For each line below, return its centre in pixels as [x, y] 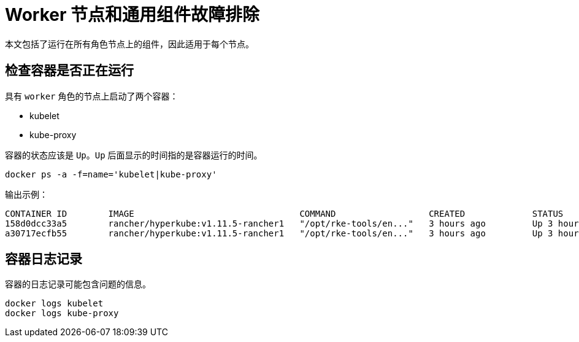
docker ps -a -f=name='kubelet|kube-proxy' [111, 174]
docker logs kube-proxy [62, 313]
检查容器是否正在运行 [69, 71]
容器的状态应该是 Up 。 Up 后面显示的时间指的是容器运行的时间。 [134, 155]
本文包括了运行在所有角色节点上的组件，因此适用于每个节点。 [129, 44]
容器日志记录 [44, 259]
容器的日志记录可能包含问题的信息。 [78, 284]
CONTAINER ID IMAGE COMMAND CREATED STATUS [284, 213]
